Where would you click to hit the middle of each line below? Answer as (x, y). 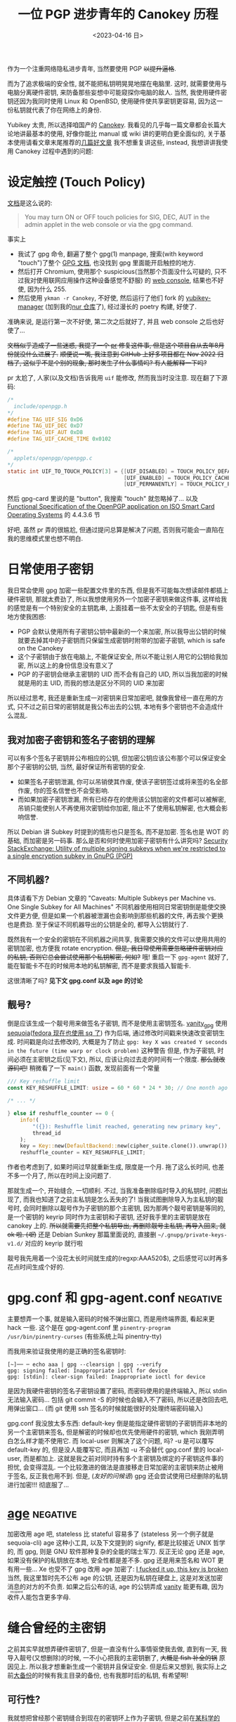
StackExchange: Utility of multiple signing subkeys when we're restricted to (117, 848)
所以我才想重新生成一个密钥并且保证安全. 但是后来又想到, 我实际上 (125, 1666)
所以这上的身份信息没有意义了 (70, 665)
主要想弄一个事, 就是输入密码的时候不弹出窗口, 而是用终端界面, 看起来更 (111, 1319)
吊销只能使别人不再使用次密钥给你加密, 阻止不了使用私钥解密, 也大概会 (119, 808)
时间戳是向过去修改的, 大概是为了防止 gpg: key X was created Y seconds (122, 1042)
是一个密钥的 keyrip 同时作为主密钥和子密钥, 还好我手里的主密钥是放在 (109, 1217)
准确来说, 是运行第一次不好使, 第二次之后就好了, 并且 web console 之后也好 (116, 321)
